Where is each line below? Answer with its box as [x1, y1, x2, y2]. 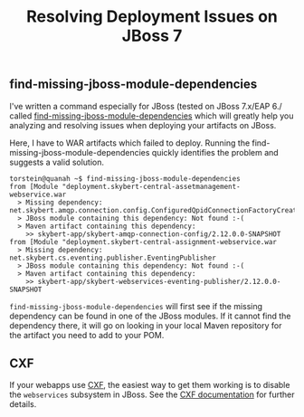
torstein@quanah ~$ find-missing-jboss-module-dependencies [9, 174, 242, 183]
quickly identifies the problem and [151, 147, 279, 157]
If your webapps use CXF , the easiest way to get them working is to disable [9, 380, 290, 391]
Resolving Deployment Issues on [25, 6, 279, 27]
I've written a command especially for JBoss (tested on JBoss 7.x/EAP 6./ [9, 100, 282, 111]
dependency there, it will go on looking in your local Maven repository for [9, 319, 282, 331]
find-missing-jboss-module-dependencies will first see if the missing [9, 300, 263, 311]
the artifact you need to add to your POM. [9, 329, 165, 340]
